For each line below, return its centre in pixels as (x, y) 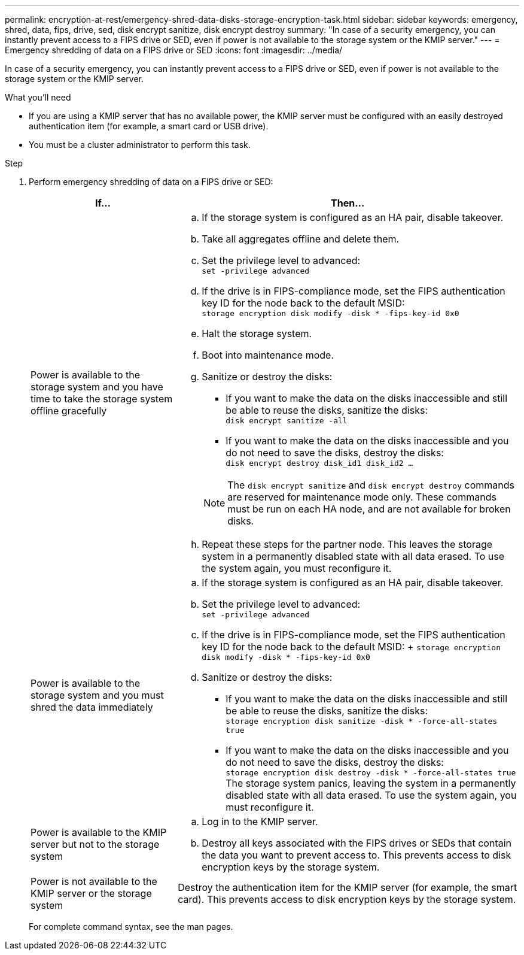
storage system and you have (97, 387)
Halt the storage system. (257, 334)
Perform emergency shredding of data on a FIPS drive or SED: (151, 182)
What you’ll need (38, 97)
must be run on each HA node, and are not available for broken (369, 509)
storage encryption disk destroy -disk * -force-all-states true (371, 773)
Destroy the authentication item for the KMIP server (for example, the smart (348, 887)
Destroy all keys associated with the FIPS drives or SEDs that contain (357, 843)
